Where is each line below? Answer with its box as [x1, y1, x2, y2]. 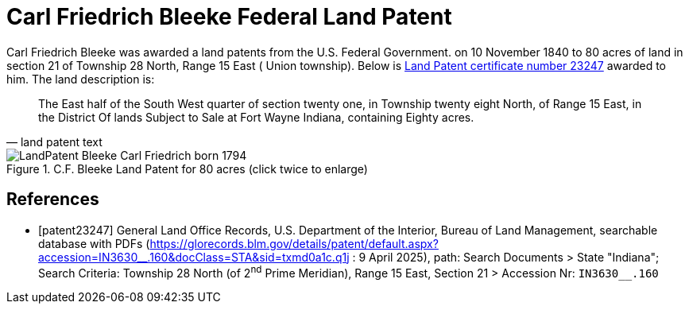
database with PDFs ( [38, 236, 150, 250]
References [6, 189, 99, 210]
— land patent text [6, 134, 103, 149]
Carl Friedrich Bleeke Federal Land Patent [6, 3, 452, 30]
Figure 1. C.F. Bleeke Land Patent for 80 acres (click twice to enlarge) [6, 161, 368, 176]
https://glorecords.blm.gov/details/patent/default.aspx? [149, 236, 439, 250]
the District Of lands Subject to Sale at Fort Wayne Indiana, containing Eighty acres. [38, 110, 474, 124]
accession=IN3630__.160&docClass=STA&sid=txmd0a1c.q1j [38, 250, 350, 264]
